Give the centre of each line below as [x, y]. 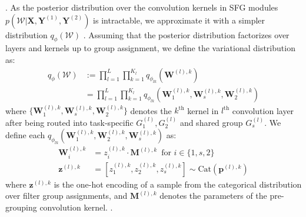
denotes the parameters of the [213, 196]
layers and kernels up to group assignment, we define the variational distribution [150, 48]
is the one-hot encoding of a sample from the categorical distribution [178, 184]
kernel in [203, 110]
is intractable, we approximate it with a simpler [179, 20]
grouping [21, 207]
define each [25, 135]
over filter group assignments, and [66, 196]
